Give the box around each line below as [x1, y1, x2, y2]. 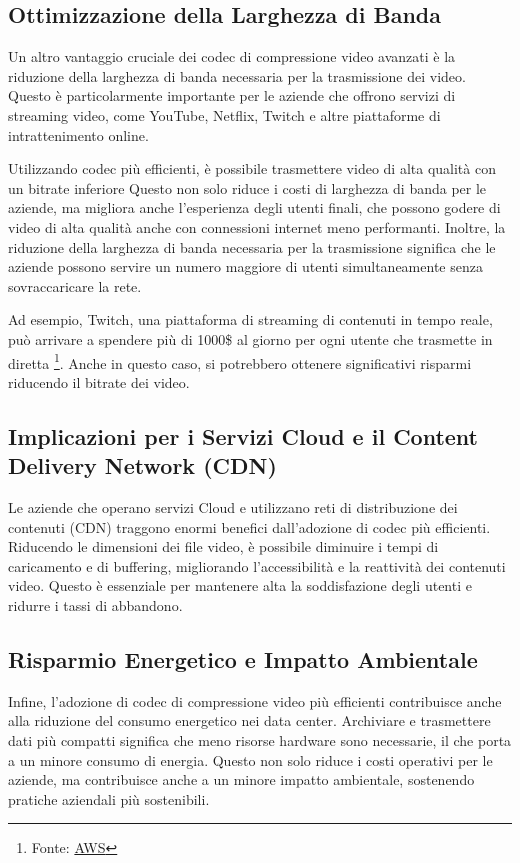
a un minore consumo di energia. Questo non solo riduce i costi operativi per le [8, 749, 493, 770]
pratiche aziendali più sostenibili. [8, 788, 210, 809]
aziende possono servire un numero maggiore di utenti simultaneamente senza [8, 256, 483, 277]
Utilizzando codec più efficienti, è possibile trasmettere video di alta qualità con [8, 158, 496, 179]
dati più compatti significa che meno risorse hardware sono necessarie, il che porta [8, 729, 512, 750]
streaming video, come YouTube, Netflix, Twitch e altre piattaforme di [8, 104, 441, 125]
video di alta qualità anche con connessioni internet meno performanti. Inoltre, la [8, 216, 506, 237]
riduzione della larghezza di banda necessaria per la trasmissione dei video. [8, 65, 466, 86]
